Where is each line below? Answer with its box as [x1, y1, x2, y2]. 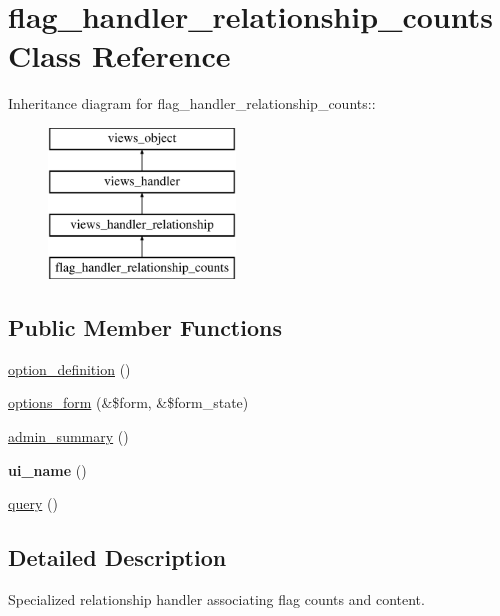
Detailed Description [8, 542, 227, 573]
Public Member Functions [8, 312, 282, 343]
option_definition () [8, 358, 131, 379]
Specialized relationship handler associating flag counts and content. [8, 589, 425, 610]
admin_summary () [8, 426, 129, 447]
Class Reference [8, 35, 231, 76]
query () [8, 493, 58, 514]
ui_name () [8, 459, 87, 480]
